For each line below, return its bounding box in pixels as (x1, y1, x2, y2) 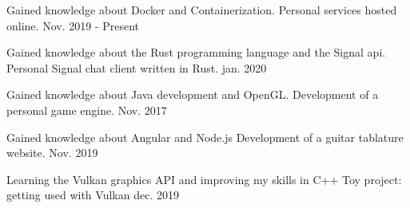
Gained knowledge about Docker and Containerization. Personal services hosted (6, 2, 397, 18)
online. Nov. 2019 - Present (6, 17, 139, 33)
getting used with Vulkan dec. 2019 (6, 186, 179, 203)
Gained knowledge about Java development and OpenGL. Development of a (6, 86, 379, 103)
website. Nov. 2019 (6, 144, 98, 161)
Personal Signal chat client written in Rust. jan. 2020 (6, 59, 267, 76)
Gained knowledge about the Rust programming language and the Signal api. (6, 44, 386, 61)
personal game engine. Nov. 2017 (6, 101, 167, 118)
